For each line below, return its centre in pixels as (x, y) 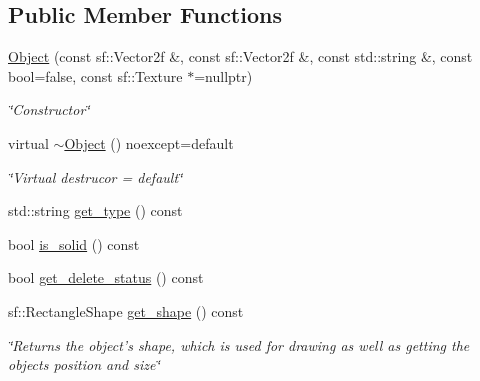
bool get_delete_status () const (106, 277)
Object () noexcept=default (149, 142)
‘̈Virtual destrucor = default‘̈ (95, 176)
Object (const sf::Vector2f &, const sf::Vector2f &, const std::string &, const (240, 56)
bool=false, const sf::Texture (95, 75)
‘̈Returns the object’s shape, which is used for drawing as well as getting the (239, 344)
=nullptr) (223, 75)
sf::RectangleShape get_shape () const (126, 310)
